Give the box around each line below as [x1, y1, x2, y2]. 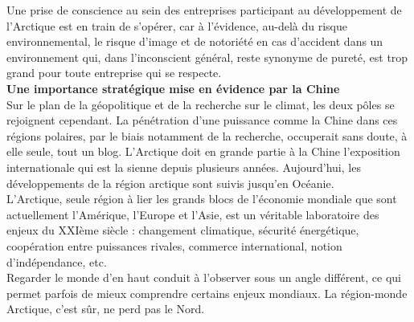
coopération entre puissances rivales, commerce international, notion [6, 237, 342, 254]
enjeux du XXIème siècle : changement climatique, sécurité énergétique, [6, 222, 359, 238]
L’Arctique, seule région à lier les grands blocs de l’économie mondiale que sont [6, 190, 397, 207]
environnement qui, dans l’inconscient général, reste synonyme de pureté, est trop [6, 48, 408, 65]
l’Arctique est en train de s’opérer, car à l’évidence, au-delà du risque [6, 17, 347, 34]
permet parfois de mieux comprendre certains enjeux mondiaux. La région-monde [6, 284, 408, 301]
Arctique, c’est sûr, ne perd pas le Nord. [6, 300, 205, 317]
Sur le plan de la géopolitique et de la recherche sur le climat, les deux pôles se [6, 96, 395, 112]
